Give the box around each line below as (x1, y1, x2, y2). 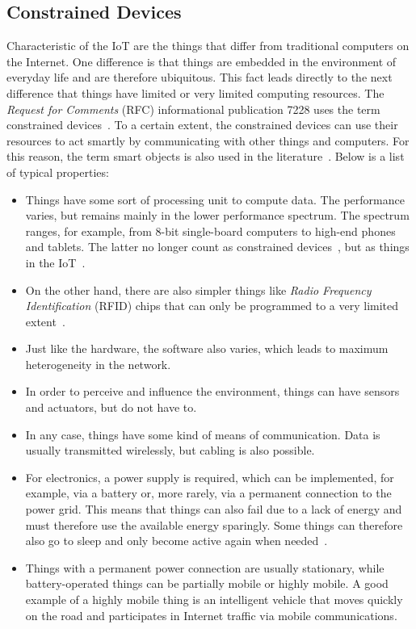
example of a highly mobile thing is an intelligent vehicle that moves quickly (25, 591, 403, 608)
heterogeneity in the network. (25, 355, 171, 372)
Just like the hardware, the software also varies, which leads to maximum (25, 340, 389, 357)
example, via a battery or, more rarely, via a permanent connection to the (25, 484, 392, 501)
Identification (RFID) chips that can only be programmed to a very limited (25, 297, 399, 314)
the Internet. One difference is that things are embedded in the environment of (6, 52, 397, 69)
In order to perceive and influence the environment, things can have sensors (25, 383, 400, 400)
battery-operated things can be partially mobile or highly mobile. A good (25, 575, 389, 592)
